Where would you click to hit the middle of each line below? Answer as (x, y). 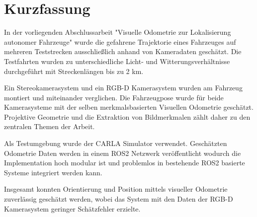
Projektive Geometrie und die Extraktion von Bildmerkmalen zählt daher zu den (127, 116)
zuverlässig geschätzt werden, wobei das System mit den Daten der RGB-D (119, 199)
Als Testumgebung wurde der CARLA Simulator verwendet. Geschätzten (116, 143)
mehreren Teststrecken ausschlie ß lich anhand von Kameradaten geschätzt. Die (123, 51)
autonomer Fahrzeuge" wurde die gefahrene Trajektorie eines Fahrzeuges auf (120, 41)
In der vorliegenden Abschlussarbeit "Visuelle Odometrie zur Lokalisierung (118, 32)
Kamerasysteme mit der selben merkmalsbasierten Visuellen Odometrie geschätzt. (129, 107)
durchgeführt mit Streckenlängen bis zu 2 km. (74, 71)
